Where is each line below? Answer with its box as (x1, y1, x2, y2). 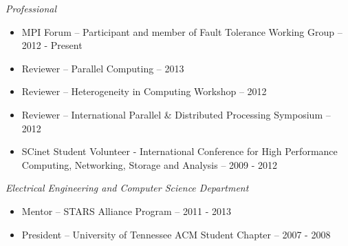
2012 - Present (21, 38, 83, 52)
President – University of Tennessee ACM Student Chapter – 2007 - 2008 (21, 227, 331, 241)
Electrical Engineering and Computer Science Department (6, 181, 249, 195)
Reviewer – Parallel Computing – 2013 (21, 61, 184, 75)
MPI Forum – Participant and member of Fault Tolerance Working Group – (21, 24, 342, 39)
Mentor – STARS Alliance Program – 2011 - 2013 (21, 203, 232, 218)
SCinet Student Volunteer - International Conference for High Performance (21, 144, 338, 158)
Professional (6, 1, 57, 15)
